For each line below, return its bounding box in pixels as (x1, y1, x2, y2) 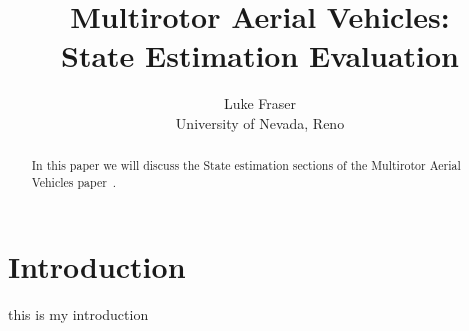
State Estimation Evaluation (61, 35, 459, 76)
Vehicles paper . (31, 173, 117, 190)
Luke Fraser (223, 93, 297, 114)
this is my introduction (8, 303, 149, 324)
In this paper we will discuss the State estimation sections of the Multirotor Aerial (31, 157, 461, 174)
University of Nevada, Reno (175, 112, 345, 133)
